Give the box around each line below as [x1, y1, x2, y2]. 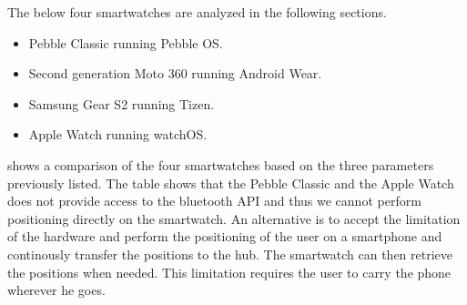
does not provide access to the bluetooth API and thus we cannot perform [7, 191, 421, 210]
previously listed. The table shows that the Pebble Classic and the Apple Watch [7, 173, 454, 192]
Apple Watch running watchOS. [28, 125, 208, 144]
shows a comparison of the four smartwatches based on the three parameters [7, 155, 434, 174]
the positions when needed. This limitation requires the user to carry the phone [7, 262, 452, 281]
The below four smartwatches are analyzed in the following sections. [7, 3, 387, 21]
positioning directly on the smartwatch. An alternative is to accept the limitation [7, 208, 461, 228]
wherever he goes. [7, 280, 106, 300]
